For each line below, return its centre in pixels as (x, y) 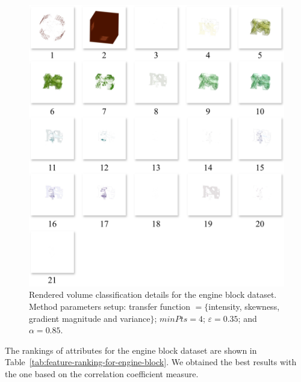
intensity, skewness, (244, 307)
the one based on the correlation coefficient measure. (102, 374)
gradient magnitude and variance (90, 318)
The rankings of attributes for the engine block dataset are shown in (131, 350)
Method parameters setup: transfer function (110, 307)
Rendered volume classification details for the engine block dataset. (153, 294)
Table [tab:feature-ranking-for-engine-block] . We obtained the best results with (151, 362)
